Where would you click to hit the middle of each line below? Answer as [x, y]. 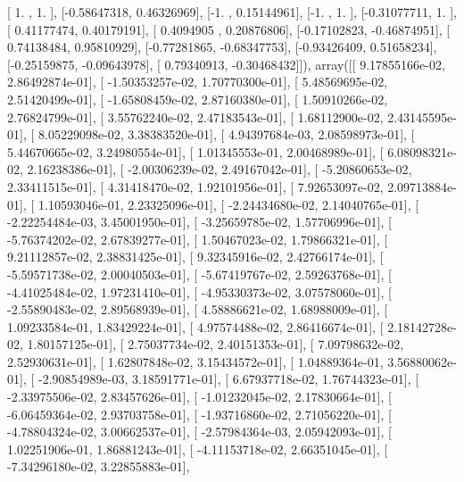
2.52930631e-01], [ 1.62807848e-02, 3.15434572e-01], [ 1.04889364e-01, [195, 361]
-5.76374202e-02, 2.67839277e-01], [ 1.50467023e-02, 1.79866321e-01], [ [198, 239]
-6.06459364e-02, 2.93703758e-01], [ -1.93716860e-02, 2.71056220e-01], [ [199, 414]
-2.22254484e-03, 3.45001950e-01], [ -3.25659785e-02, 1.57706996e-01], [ [199, 222]
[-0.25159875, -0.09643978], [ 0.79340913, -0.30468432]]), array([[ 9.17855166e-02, [226, 64]
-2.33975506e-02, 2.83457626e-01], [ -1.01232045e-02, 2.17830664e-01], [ [199, 397]
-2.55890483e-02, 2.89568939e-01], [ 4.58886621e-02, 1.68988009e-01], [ [198, 309]
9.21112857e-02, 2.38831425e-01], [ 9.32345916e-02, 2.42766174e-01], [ [195, 257]
